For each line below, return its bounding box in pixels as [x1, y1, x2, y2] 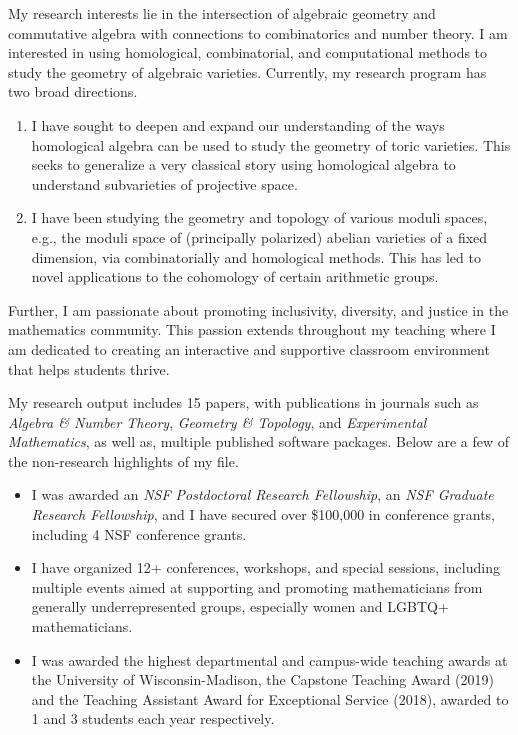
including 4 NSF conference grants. [31, 523, 247, 544]
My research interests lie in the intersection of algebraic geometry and [8, 3, 436, 23]
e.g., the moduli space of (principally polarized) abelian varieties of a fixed [31, 226, 488, 247]
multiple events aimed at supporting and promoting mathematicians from [31, 576, 483, 597]
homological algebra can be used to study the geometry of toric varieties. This [31, 134, 511, 155]
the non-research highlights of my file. [8, 450, 239, 471]
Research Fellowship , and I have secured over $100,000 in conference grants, [31, 504, 496, 525]
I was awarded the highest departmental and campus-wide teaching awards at [31, 649, 508, 670]
